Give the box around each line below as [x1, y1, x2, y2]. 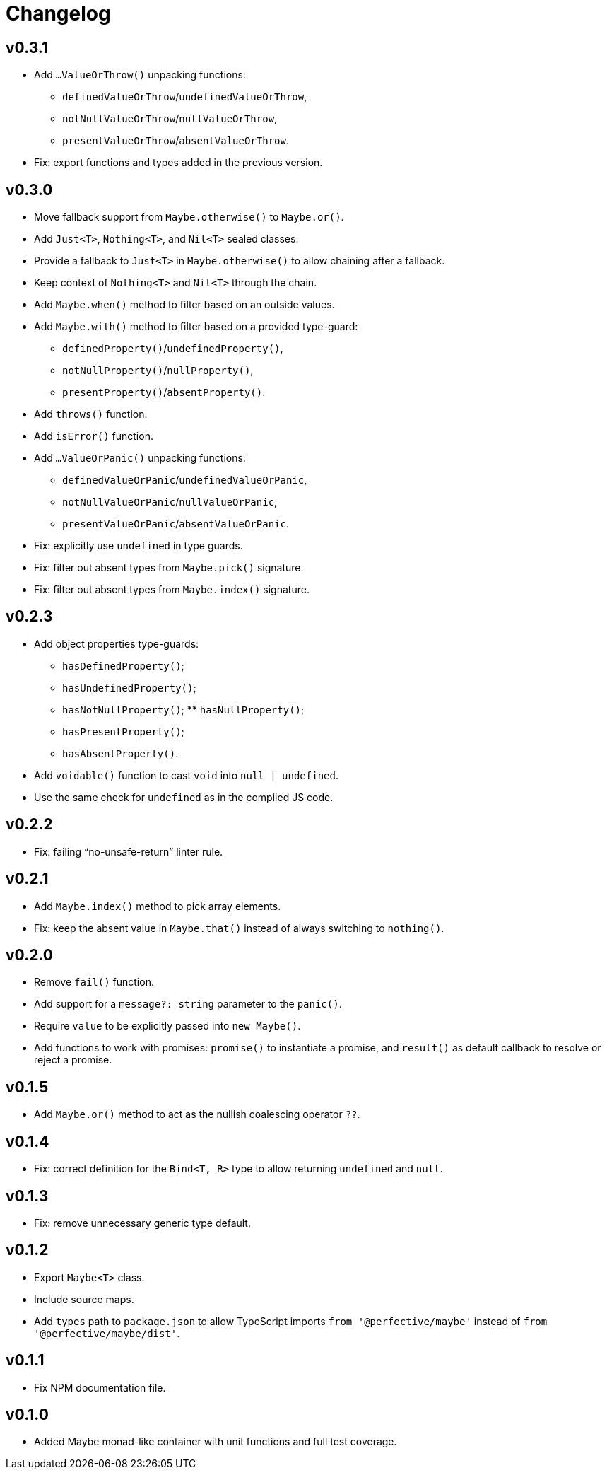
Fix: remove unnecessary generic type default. [34, 1216, 251, 1229]
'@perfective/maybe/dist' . [34, 1327, 180, 1339]
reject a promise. [34, 1054, 112, 1066]
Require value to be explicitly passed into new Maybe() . [34, 1020, 301, 1032]
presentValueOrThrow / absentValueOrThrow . [62, 134, 289, 147]
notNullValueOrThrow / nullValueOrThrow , [62, 112, 278, 125]
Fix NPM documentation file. [34, 1381, 166, 1394]
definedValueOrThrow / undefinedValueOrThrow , [62, 91, 307, 103]
